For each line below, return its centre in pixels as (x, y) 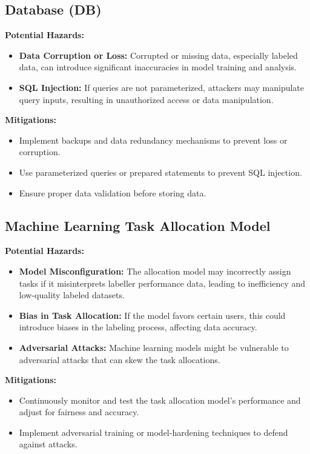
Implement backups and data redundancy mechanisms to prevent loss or (153, 140)
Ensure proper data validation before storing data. (113, 192)
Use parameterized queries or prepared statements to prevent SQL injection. (160, 172)
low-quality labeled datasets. (72, 295)
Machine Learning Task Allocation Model (138, 225)
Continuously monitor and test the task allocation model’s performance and (160, 400)
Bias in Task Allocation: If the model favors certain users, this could (152, 315)
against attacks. (48, 444)
